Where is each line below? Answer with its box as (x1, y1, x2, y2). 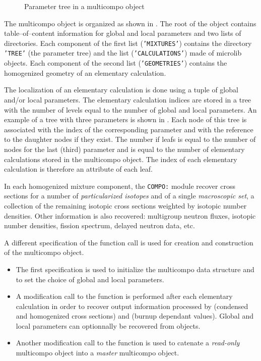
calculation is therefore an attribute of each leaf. (4, 164, 153, 174)
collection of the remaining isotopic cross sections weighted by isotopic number (4, 200, 247, 211)
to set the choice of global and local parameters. (16, 274, 164, 284)
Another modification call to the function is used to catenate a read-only (16, 337, 240, 348)
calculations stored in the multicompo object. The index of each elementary (4, 153, 237, 164)
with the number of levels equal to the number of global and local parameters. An (4, 104, 257, 115)
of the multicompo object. (4, 247, 84, 257)
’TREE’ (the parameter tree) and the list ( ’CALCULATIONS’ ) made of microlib (4, 47, 242, 58)
